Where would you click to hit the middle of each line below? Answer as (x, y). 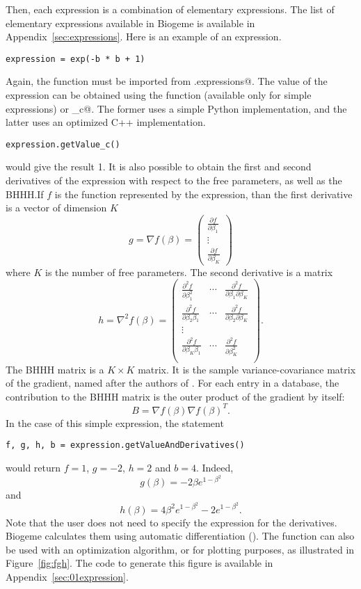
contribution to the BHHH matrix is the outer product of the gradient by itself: (175, 396)
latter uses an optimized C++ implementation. (106, 122)
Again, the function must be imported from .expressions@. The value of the (167, 81)
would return (33, 468)
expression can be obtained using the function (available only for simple (159, 95)
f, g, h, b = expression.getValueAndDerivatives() (125, 445)
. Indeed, (215, 468)
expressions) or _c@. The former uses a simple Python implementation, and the (176, 108)
